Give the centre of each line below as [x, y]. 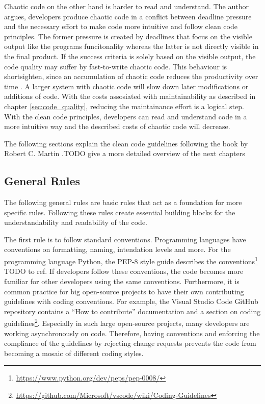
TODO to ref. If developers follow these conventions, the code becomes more [124, 271]
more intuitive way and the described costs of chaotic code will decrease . [117, 126]
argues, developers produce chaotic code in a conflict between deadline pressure [128, 16]
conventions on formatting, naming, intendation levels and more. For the [117, 249]
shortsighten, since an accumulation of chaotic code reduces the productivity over [131, 76]
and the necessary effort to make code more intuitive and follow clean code [121, 26]
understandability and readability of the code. [76, 222]
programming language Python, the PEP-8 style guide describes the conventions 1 [131, 260]
